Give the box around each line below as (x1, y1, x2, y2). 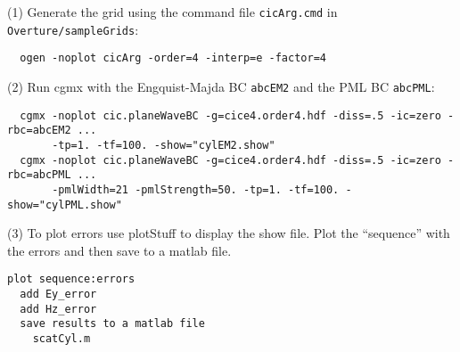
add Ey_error (20, 288, 97, 301)
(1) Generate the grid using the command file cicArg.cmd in (7, 3, 338, 20)
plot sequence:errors (7, 273, 136, 286)
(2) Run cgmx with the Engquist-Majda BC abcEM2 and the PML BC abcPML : (7, 77, 435, 95)
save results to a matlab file (20, 317, 205, 331)
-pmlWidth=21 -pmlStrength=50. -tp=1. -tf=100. (52, 183, 340, 196)
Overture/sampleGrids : (7, 20, 139, 38)
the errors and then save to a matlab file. (7, 241, 232, 259)
